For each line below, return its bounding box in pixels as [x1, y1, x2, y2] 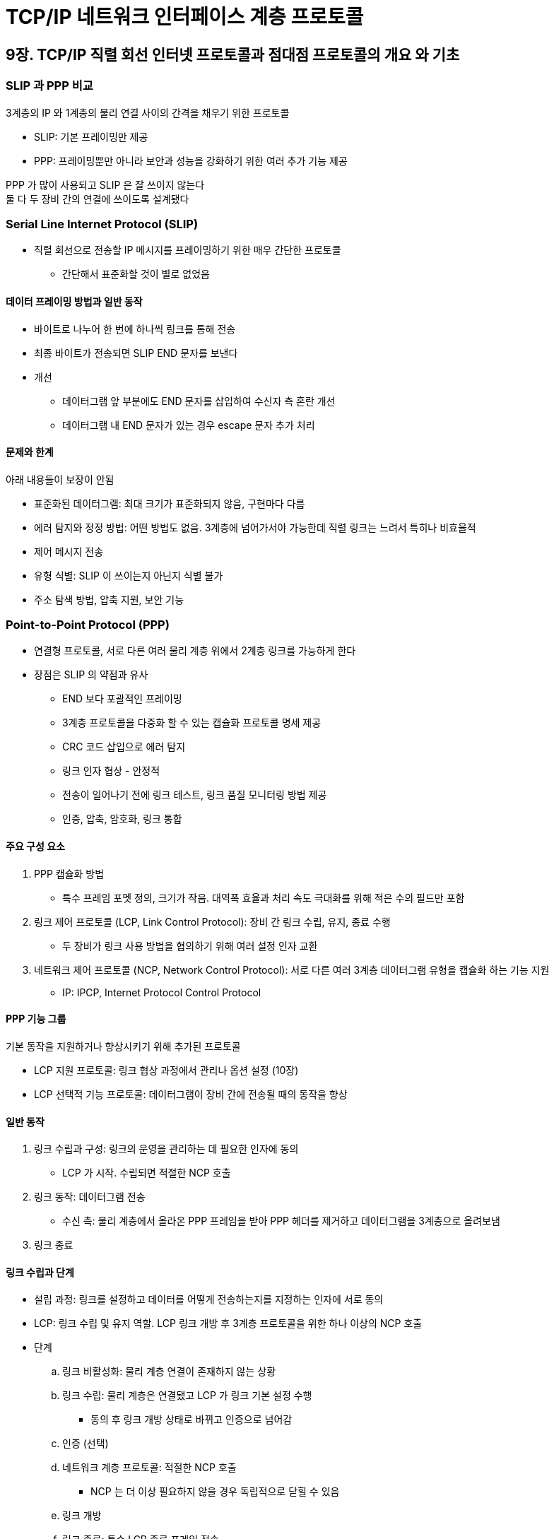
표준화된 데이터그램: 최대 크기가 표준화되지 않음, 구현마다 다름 [34, 497, 305, 509]
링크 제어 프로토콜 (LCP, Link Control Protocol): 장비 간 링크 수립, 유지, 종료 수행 [34, 915, 391, 928]
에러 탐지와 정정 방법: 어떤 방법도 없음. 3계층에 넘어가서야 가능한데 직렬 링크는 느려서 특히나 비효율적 [34, 521, 476, 533]
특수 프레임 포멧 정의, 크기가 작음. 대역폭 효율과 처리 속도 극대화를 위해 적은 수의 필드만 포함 [62, 891, 465, 904]
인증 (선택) [62, 1437, 109, 1450]
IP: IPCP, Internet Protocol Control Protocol [62, 986, 261, 998]
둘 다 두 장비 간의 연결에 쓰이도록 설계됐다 [6, 192, 189, 205]
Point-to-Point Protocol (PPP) [6, 618, 170, 632]
